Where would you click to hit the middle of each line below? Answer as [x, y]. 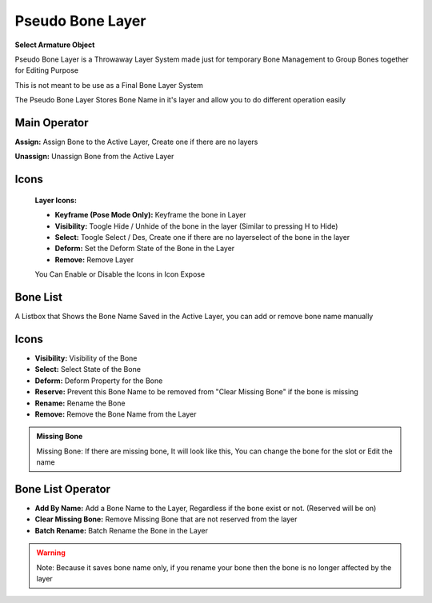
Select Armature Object [55, 45]
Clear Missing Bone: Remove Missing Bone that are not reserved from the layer [166, 519]
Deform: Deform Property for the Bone [99, 381]
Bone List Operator [63, 489]
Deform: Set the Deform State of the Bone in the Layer [145, 249]
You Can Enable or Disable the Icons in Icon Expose [120, 274]
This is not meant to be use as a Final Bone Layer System [109, 85]
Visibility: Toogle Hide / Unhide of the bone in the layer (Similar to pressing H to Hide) [196, 226]
